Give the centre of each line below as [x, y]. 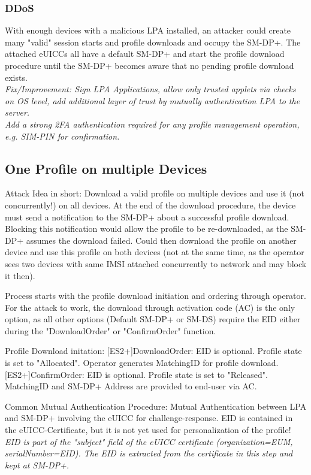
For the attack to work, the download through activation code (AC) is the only [150, 307]
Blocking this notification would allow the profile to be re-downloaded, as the [147, 229]
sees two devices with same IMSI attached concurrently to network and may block [156, 263]
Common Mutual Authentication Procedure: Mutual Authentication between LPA [156, 406]
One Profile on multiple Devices [106, 168]
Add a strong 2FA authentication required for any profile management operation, [152, 124]
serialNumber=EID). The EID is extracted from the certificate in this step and [149, 453]
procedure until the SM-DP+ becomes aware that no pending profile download [150, 65]
